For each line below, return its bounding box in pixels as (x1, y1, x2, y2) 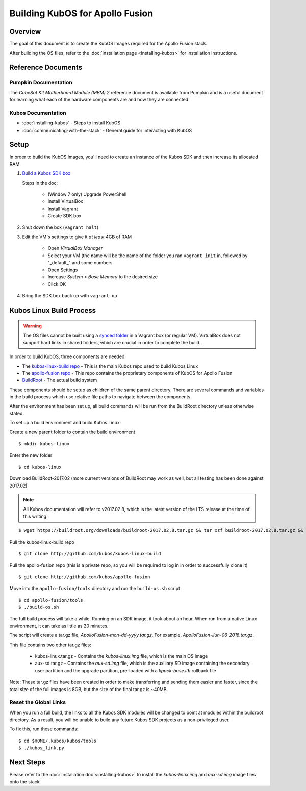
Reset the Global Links (9, 699, 66, 706)
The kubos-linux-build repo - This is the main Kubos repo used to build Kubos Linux (22, 363, 198, 369)
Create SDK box (47, 213, 82, 219)
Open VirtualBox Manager (47, 245, 103, 251)
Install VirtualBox (47, 198, 84, 205)
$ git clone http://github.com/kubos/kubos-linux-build (18, 551, 161, 557)
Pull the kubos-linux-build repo (9, 539, 75, 545)
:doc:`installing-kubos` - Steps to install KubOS (22, 120, 121, 126)
